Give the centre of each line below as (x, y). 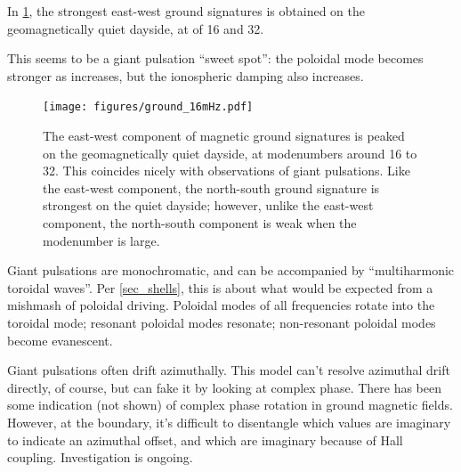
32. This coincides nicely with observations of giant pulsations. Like (226, 171)
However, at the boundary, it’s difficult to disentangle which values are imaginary (229, 422)
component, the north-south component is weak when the (200, 223)
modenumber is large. (101, 240)
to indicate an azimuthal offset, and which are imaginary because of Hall (205, 439)
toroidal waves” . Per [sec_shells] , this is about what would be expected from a (220, 287)
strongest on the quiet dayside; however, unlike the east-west (208, 205)
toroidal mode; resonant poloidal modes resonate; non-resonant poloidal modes (222, 322)
